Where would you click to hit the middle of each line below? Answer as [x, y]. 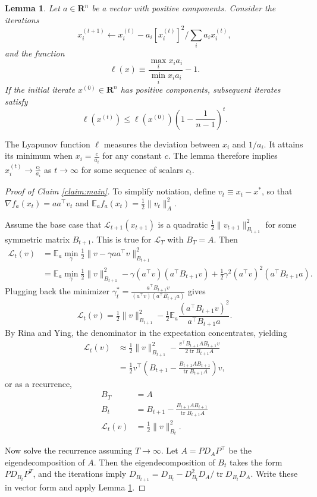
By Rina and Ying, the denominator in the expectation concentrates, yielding [146, 333]
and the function [35, 53]
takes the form [256, 462]
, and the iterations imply [80, 474]
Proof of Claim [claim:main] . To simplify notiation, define [110, 191]
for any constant [132, 155]
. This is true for [121, 239]
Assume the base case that [53, 224]
